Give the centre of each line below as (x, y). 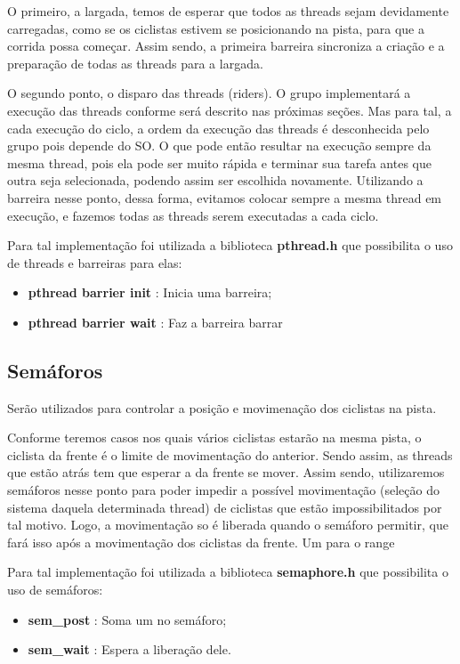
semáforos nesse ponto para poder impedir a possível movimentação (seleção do (223, 490)
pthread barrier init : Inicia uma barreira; (150, 292)
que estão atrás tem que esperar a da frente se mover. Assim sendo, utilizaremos (226, 472)
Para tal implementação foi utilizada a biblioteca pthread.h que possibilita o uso (230, 245)
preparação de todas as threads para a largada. (135, 63)
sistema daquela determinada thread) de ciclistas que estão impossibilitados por (225, 507)
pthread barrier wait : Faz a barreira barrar (155, 322)
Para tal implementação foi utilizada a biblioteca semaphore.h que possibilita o (228, 572)
